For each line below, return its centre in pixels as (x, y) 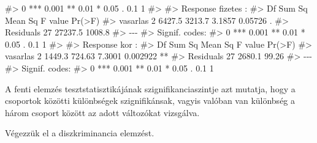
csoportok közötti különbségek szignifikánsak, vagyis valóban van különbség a (150, 101)
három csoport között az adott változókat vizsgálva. (102, 112)
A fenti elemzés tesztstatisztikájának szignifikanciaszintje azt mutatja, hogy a (150, 88)
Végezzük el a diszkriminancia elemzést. (80, 133)
